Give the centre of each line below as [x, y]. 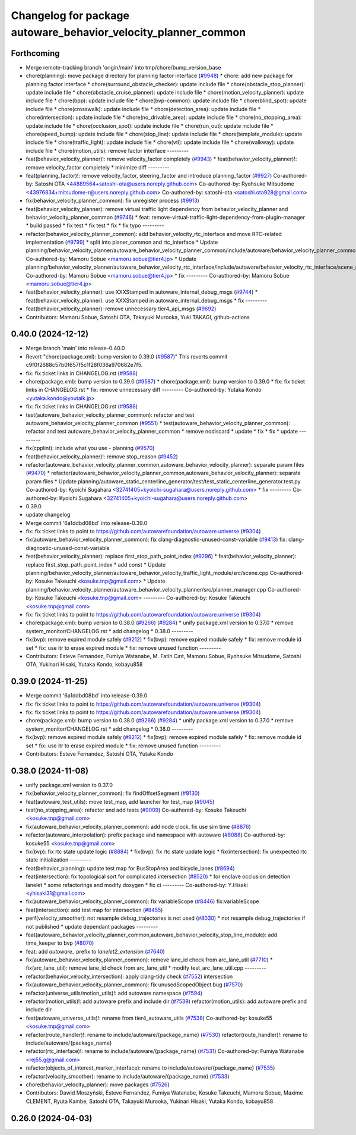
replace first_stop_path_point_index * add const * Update [96, 564]
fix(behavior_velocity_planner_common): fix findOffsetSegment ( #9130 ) [113, 793]
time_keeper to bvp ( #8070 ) [60, 943]
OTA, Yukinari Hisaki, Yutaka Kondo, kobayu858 [84, 664]
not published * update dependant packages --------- [92, 926]
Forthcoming [35, 53]
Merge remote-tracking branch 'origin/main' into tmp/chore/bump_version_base [123, 67]
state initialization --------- [59, 860]
